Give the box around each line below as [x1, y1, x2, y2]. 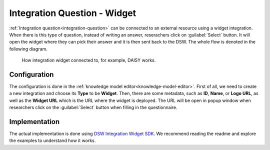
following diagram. [9, 45, 47, 52]
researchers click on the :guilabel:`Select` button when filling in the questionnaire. [9, 104, 177, 110]
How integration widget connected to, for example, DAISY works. [21, 57, 156, 63]
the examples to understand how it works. [9, 137, 96, 143]
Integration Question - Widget [9, 7, 136, 18]
